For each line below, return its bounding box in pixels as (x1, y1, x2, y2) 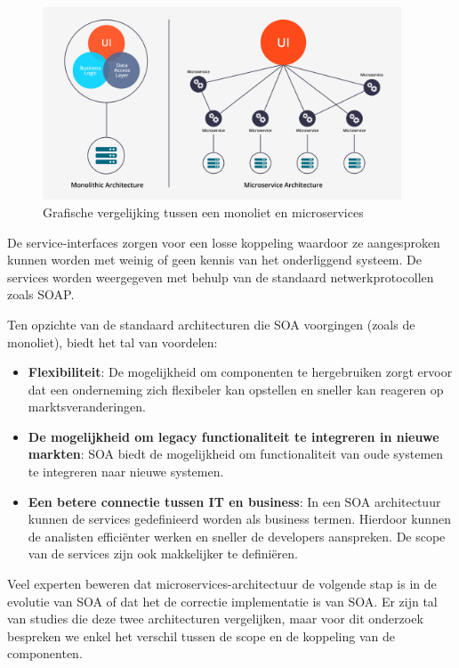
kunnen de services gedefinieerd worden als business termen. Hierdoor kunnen (28, 509, 451, 528)
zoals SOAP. (7, 285, 75, 304)
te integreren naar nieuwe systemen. (28, 462, 224, 481)
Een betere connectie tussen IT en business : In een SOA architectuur (28, 492, 441, 510)
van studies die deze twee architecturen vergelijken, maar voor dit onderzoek (7, 609, 423, 628)
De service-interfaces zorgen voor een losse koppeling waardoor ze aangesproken (7, 232, 440, 251)
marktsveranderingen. (28, 397, 146, 416)
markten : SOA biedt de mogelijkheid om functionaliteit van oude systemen (28, 444, 444, 463)
